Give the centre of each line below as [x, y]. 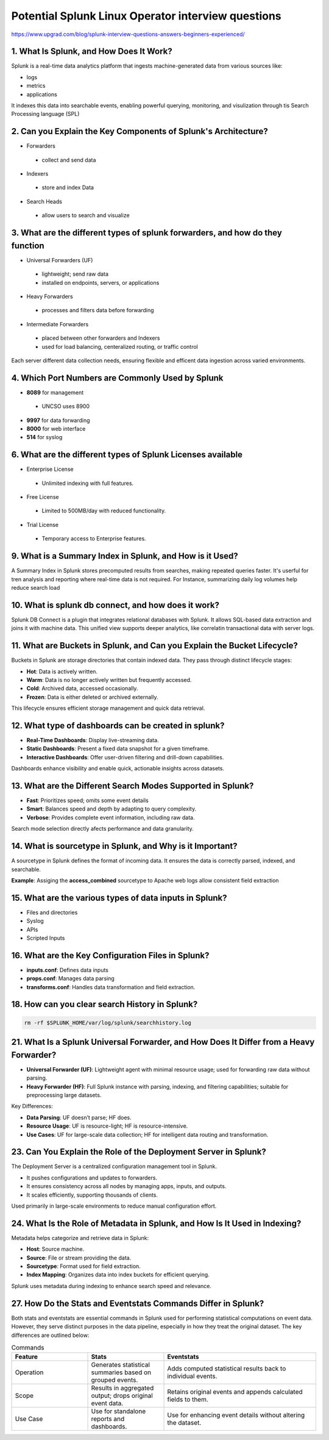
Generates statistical [121, 1365]
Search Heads [44, 201]
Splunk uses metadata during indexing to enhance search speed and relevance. [111, 1286]
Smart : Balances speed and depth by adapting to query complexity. [111, 809]
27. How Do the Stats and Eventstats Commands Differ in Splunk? [138, 1303]
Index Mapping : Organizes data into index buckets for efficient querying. [118, 1275]
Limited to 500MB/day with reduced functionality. [104, 511]
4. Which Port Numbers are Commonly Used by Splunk [117, 378]
